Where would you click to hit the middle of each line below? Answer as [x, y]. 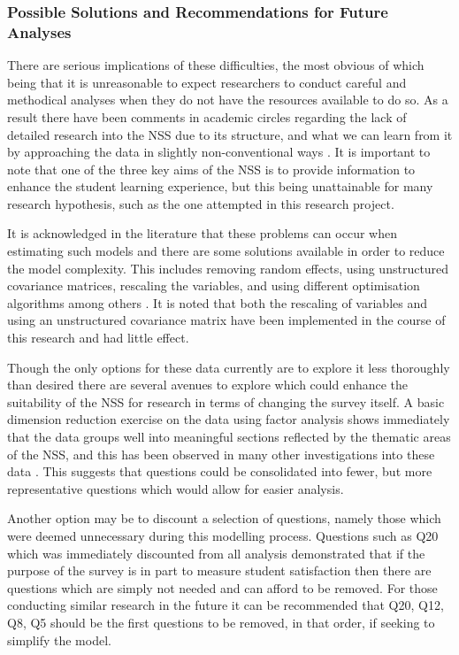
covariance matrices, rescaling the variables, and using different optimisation [214, 285]
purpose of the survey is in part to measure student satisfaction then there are [219, 570]
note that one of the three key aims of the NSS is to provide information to [211, 169]
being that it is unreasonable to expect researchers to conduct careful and [207, 82]
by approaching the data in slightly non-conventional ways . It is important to [219, 152]
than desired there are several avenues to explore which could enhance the [208, 385]
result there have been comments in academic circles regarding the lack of [207, 116]
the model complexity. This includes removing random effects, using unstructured [228, 268]
